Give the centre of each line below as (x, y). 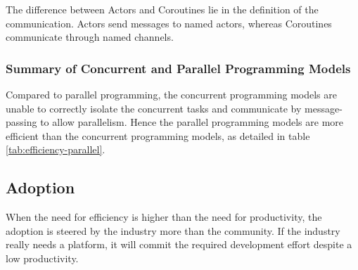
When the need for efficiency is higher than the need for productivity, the (164, 217)
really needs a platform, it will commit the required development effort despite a (179, 244)
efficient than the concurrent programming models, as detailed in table (158, 135)
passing (21, 122)
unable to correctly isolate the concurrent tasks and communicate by (154, 108)
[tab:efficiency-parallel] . (56, 149)
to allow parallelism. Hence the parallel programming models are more (192, 122)
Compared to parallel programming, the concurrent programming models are (172, 94)
